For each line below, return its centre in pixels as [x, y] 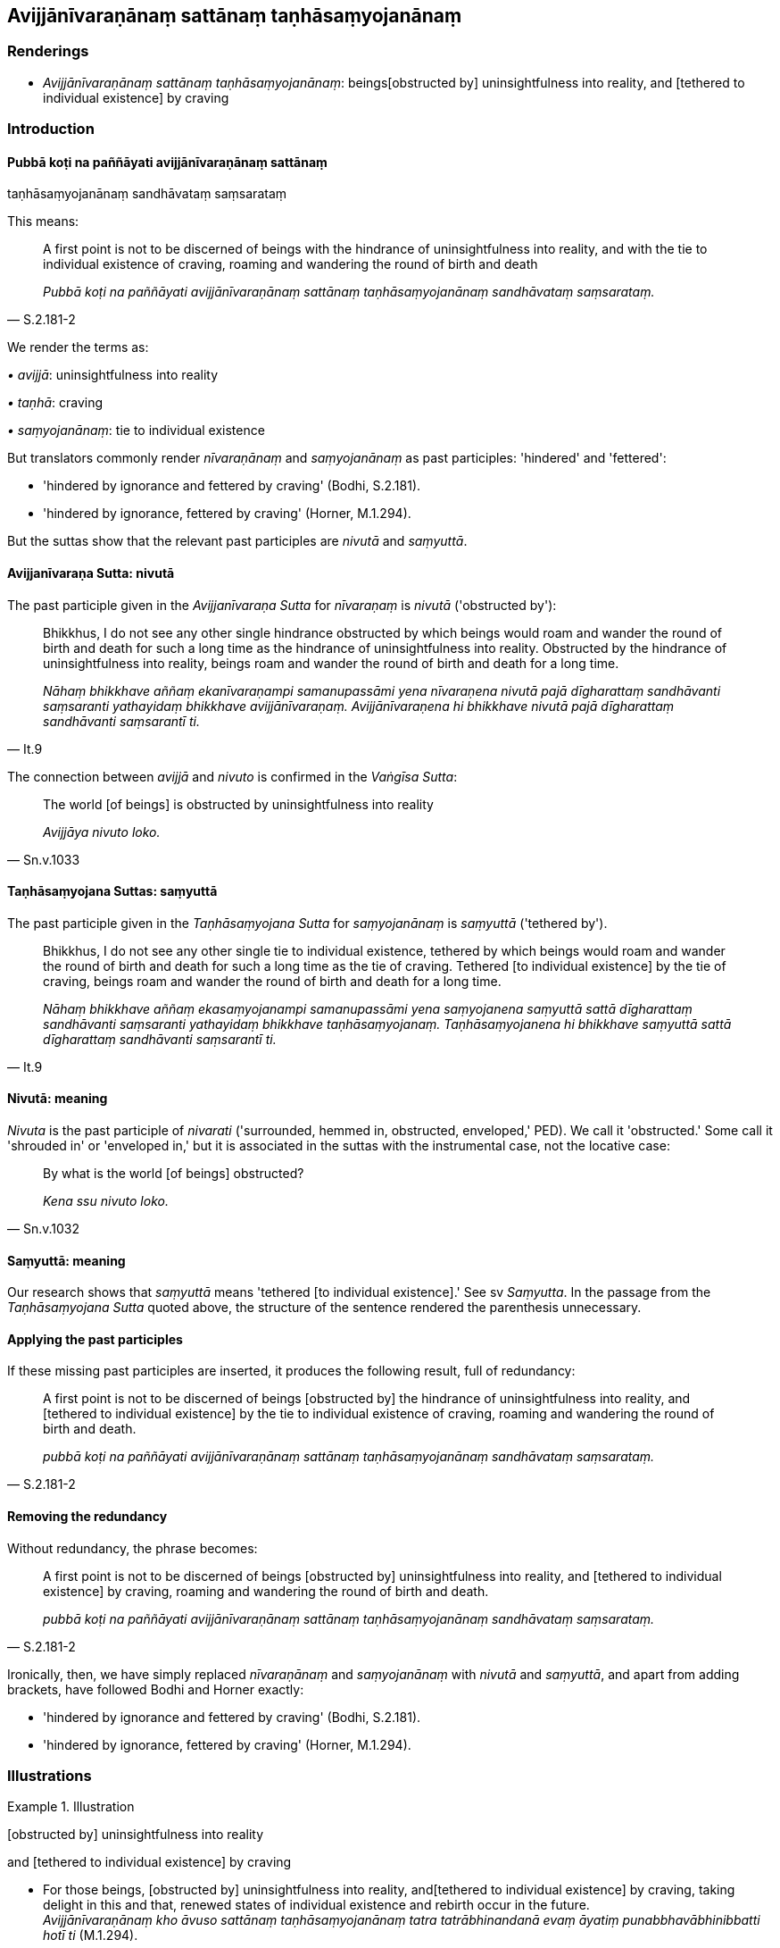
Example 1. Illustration [71, 1807]
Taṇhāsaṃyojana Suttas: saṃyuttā [112, 891]
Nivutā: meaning [58, 1099]
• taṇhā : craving [55, 403]
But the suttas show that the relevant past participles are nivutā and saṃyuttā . [237, 541]
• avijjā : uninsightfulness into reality [113, 375]
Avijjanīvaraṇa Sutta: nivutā [91, 573]
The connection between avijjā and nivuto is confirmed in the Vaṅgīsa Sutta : [232, 776]
